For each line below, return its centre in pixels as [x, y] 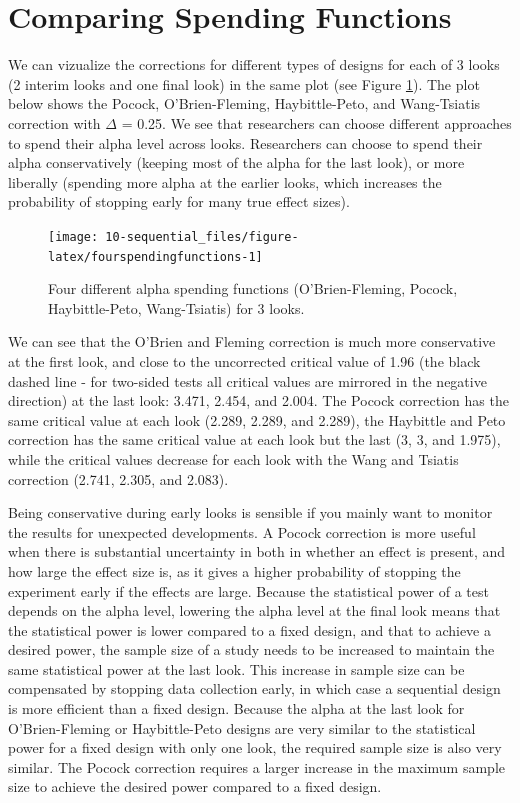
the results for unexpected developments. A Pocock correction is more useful [242, 531]
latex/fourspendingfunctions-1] [155, 256]
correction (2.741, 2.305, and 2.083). [118, 478]
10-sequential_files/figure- [202, 236]
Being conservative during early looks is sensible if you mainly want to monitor [250, 512]
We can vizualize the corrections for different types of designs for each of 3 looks [254, 64]
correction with [54, 122]
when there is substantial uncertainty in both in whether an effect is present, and [257, 551]
